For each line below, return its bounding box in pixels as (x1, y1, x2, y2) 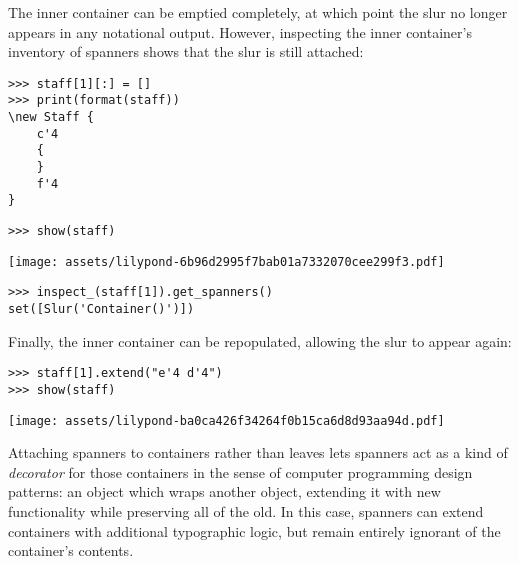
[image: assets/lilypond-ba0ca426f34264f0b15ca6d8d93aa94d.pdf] (8, 413, 445, 428)
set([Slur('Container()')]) (8, 302, 195, 316)
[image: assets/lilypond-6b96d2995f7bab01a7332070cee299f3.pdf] (8, 254, 445, 269)
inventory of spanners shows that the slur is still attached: (8, 41, 364, 62)
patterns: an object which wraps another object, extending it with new (8, 481, 441, 502)
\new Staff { (8, 110, 94, 125)
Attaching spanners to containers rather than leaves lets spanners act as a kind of (8, 442, 508, 463)
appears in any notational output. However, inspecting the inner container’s (8, 21, 472, 42)
